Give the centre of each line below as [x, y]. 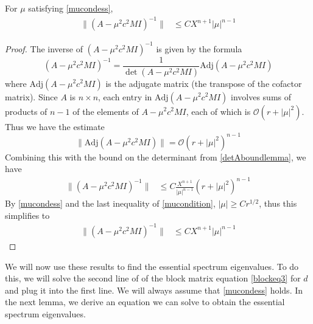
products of [26, 111]
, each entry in [125, 96]
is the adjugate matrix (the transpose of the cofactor [204, 83]
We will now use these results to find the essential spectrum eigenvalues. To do [152, 266]
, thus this [278, 203]
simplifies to [27, 215]
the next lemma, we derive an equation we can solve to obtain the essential [145, 302]
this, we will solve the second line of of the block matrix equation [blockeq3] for [153, 278]
